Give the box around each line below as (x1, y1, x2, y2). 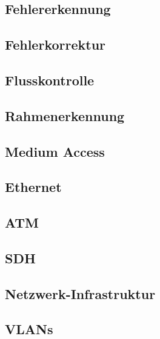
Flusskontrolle (5, 70, 95, 89)
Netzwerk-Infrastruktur (5, 284, 156, 303)
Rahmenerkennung (5, 106, 125, 125)
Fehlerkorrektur (5, 35, 106, 54)
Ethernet (5, 177, 62, 196)
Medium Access (5, 142, 105, 160)
